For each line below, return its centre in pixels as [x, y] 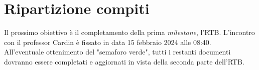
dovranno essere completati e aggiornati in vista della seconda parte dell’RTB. [124, 61]
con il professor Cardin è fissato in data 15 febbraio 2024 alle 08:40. [108, 42]
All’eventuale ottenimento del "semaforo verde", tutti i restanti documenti [117, 52]
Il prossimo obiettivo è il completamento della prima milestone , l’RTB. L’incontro [129, 32]
